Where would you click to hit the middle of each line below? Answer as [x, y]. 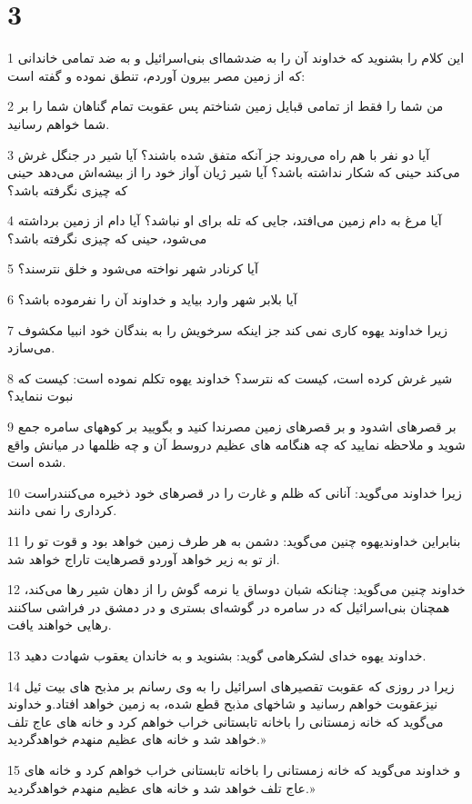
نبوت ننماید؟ [40, 396]
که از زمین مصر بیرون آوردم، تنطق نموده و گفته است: [156, 75]
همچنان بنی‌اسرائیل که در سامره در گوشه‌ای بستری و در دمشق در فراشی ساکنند [229, 606]
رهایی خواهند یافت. [60, 625]
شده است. [37, 462]
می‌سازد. [31, 347]
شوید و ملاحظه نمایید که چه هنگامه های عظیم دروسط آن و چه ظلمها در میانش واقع [236, 444]
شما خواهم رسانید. [59, 123]
